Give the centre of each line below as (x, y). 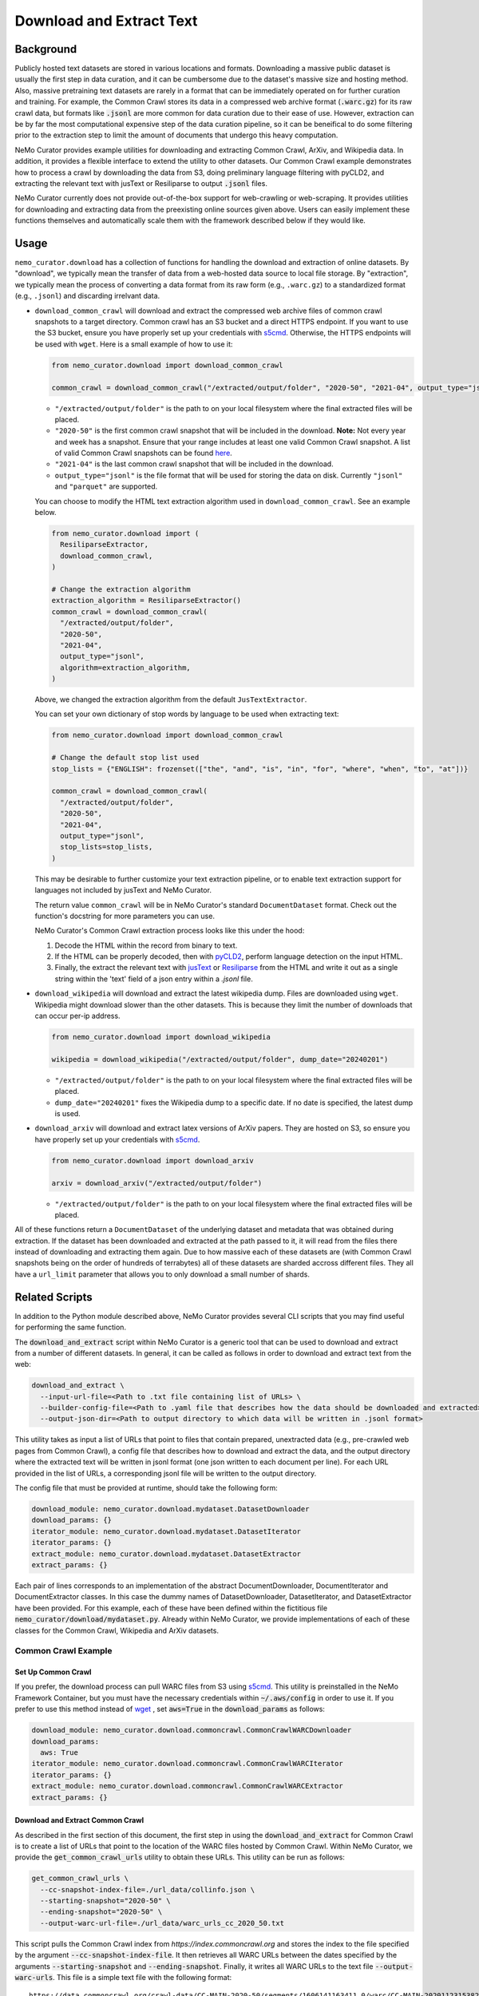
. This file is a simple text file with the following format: (142, 1978)
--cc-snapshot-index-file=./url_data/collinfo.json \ (148, 1889)
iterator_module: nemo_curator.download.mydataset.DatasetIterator (166, 1531)
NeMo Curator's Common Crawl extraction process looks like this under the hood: (170, 931)
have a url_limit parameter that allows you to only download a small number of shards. (162, 1274)
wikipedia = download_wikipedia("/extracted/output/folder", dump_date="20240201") (220, 1059)
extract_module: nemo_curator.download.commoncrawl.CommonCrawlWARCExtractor (187, 1786)
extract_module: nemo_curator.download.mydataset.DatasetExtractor (166, 1554)
